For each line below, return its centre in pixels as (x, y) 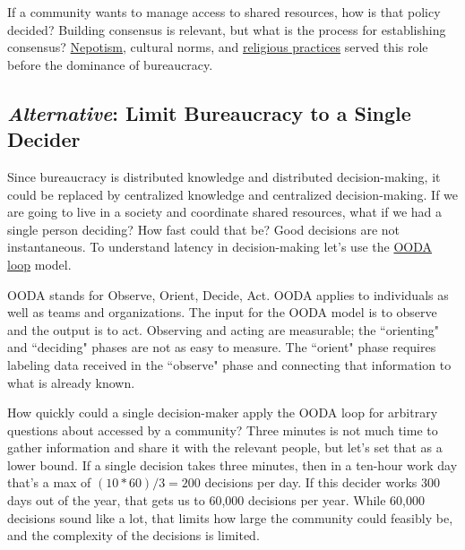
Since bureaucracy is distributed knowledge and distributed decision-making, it (224, 176)
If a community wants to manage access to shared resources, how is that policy (224, 12)
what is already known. (71, 382)
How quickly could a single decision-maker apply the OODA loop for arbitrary (223, 412)
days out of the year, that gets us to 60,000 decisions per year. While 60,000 (216, 500)
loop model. (39, 264)
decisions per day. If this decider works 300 (323, 482)
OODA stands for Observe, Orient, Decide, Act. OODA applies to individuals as (228, 294)
